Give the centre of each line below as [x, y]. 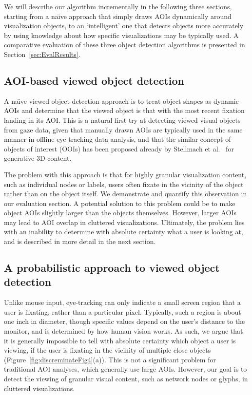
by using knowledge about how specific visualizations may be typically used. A [121, 35]
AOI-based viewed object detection [94, 80]
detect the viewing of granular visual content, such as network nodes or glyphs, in [126, 379]
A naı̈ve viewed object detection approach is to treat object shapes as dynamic [121, 101]
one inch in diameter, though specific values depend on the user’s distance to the [125, 321]
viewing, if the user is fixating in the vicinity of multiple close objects [107, 350]
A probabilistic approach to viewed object [112, 268]
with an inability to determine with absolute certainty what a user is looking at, [124, 232]
